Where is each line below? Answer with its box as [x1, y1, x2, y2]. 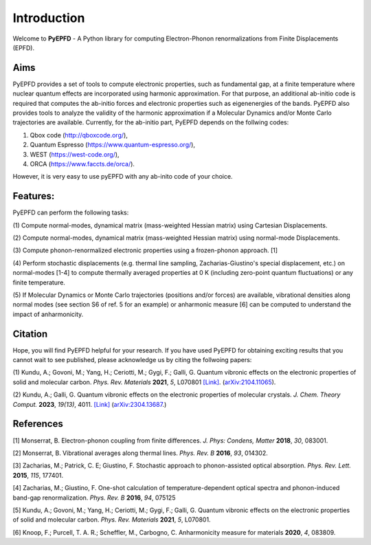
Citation [12, 328, 48, 340]
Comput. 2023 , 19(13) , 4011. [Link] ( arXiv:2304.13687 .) [12, 400, 167, 408]
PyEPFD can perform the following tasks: [12, 208, 129, 216]
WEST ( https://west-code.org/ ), [30, 150, 120, 158]
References [12, 418, 63, 430]
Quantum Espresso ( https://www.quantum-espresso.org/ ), [30, 141, 196, 149]
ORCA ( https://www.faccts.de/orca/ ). [30, 159, 135, 168]
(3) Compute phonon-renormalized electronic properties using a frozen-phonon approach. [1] [12, 246, 278, 254]
